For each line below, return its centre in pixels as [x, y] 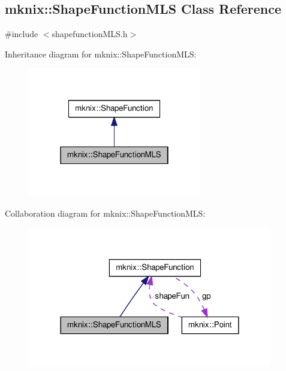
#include [22, 34]
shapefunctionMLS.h [90, 34]
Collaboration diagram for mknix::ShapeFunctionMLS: [105, 213]
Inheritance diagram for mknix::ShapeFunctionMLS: [101, 54]
